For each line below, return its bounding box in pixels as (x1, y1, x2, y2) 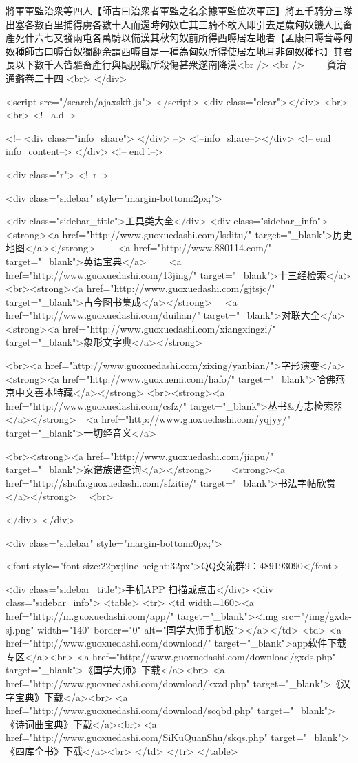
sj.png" (6, 622, 34, 636)
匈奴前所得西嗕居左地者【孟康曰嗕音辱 (169, 30, 343, 45)
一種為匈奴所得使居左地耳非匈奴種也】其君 (159, 43, 352, 58)
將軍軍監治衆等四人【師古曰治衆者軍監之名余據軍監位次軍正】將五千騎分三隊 (6, 3, 352, 17)
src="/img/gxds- (281, 608, 352, 623)
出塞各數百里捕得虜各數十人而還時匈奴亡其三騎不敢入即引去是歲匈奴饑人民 (6, 17, 343, 31)
